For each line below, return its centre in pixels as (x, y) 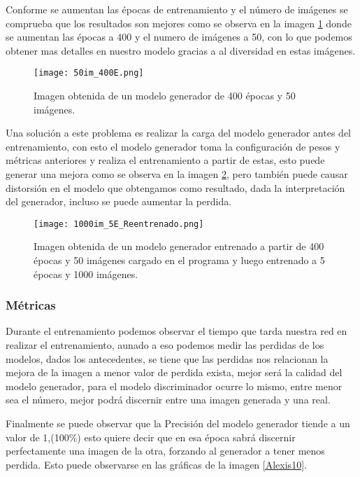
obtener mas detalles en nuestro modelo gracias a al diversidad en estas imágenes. (181, 50)
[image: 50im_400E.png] (89, 73)
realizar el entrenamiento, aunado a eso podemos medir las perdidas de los (165, 345)
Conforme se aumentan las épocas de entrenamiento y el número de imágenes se (177, 9)
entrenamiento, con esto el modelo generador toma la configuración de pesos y (173, 146)
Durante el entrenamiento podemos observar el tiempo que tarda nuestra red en (177, 331)
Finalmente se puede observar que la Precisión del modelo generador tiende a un (178, 423)
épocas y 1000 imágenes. (86, 274)
